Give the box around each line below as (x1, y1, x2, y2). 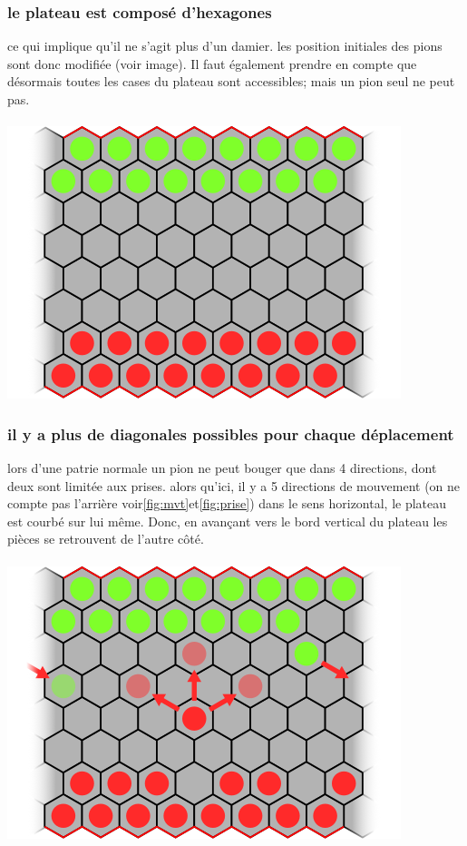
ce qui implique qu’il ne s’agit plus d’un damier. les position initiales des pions (7, 36, 443, 55)
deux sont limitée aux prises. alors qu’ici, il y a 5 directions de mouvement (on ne (7, 476, 461, 495)
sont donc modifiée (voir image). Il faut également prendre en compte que (7, 54, 417, 73)
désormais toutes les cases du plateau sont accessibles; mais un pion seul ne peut (7, 72, 455, 91)
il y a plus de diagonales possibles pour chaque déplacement (7, 422, 454, 445)
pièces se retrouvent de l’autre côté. (7, 529, 204, 548)
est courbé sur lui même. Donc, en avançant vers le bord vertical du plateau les (7, 511, 448, 530)
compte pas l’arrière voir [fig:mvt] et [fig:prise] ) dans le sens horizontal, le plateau (7, 494, 447, 513)
